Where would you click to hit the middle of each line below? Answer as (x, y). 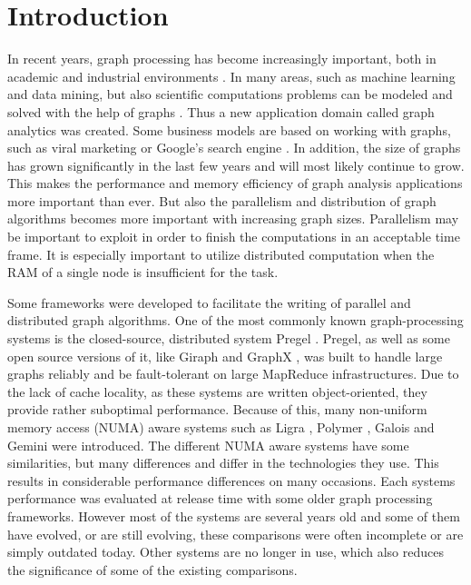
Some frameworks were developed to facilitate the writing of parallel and (209, 302)
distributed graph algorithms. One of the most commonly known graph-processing (235, 320)
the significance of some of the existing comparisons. (152, 569)
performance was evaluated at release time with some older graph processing (220, 498)
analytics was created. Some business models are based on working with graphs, (229, 129)
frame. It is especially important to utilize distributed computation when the (221, 254)
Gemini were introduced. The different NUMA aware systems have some (208, 445)
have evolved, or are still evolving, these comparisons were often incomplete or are (235, 534)
